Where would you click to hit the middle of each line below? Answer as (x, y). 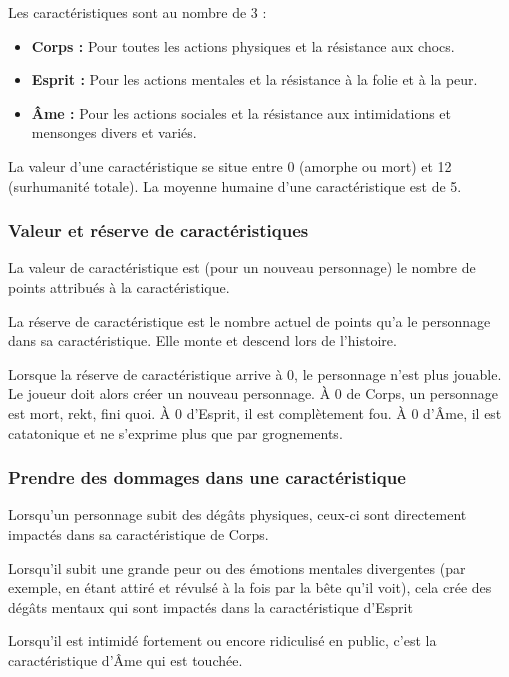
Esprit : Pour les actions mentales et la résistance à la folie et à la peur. (254, 79)
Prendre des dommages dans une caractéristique (207, 477)
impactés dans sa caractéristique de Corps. (138, 533)
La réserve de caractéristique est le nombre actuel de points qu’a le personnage (249, 320)
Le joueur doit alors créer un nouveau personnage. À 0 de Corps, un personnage (253, 393)
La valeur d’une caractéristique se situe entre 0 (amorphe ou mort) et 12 (230, 165)
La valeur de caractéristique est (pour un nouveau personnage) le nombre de (242, 267)
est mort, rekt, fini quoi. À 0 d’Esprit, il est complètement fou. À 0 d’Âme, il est (255, 412)
